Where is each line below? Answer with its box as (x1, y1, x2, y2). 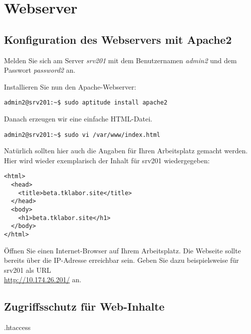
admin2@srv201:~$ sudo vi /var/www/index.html (4, 131, 160, 138)
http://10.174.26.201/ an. (4, 274, 81, 285)
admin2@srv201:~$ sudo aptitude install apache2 (4, 99, 168, 107)
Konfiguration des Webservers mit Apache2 (4, 31, 232, 47)
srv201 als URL (4, 264, 51, 275)
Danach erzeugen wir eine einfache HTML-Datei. (4, 113, 152, 124)
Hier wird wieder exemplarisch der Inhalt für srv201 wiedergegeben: (4, 155, 210, 165)
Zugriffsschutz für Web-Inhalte (4, 299, 165, 314)
